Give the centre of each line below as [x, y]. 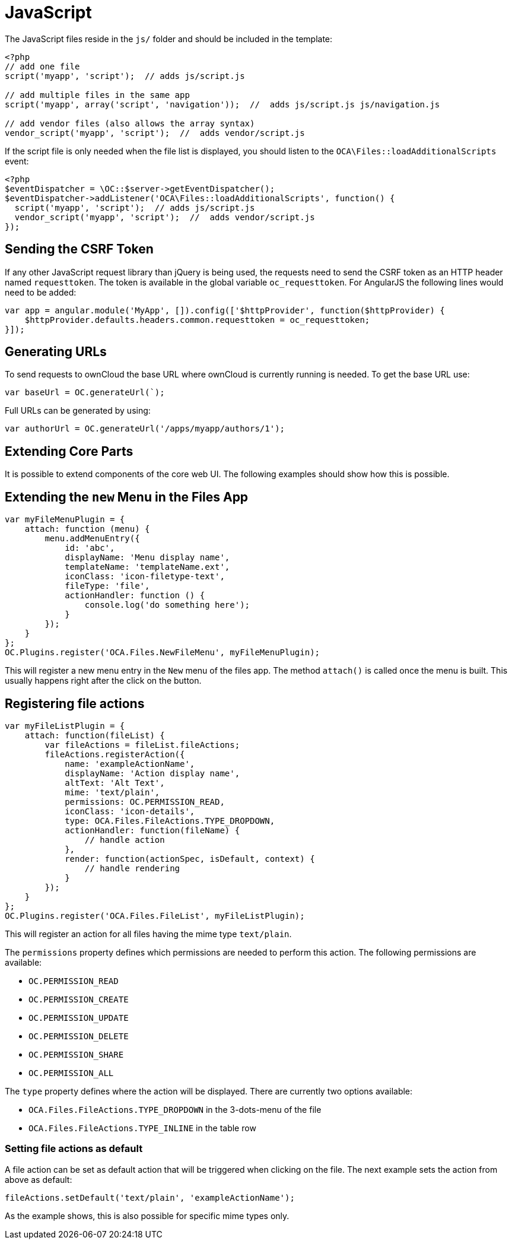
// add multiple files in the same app [97, 95]
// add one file [42, 66]
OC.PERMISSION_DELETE [79, 1036]
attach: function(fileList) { [95, 735]
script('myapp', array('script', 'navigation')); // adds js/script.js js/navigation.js [222, 104]
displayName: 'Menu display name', [147, 558]
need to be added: [41, 292]
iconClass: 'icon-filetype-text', [145, 577]
